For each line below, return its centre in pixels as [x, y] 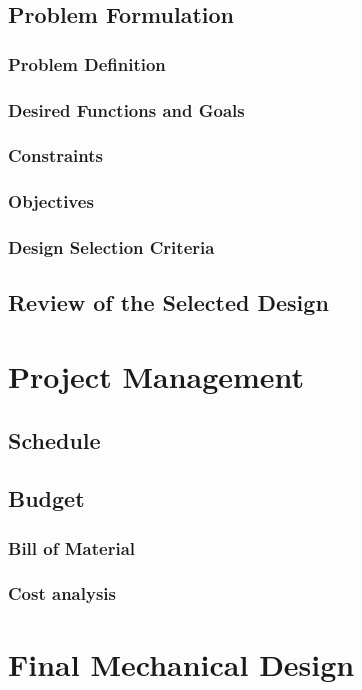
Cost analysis [62, 593]
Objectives [51, 201]
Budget [46, 498]
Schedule [54, 439]
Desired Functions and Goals [126, 109]
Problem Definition [87, 63]
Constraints [55, 155]
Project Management [156, 375]
